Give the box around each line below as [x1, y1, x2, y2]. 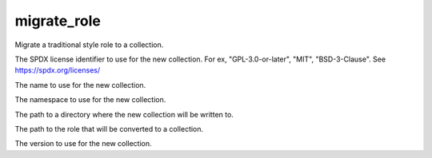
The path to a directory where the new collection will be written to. [14, 109, 234, 119]
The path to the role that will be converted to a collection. [14, 124, 204, 133]
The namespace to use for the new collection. [14, 95, 166, 105]
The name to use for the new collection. [14, 80, 146, 89]
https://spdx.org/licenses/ [14, 65, 100, 75]
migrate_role [14, 12, 102, 30]
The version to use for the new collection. [14, 139, 152, 148]
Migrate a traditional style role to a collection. [14, 40, 164, 49]
